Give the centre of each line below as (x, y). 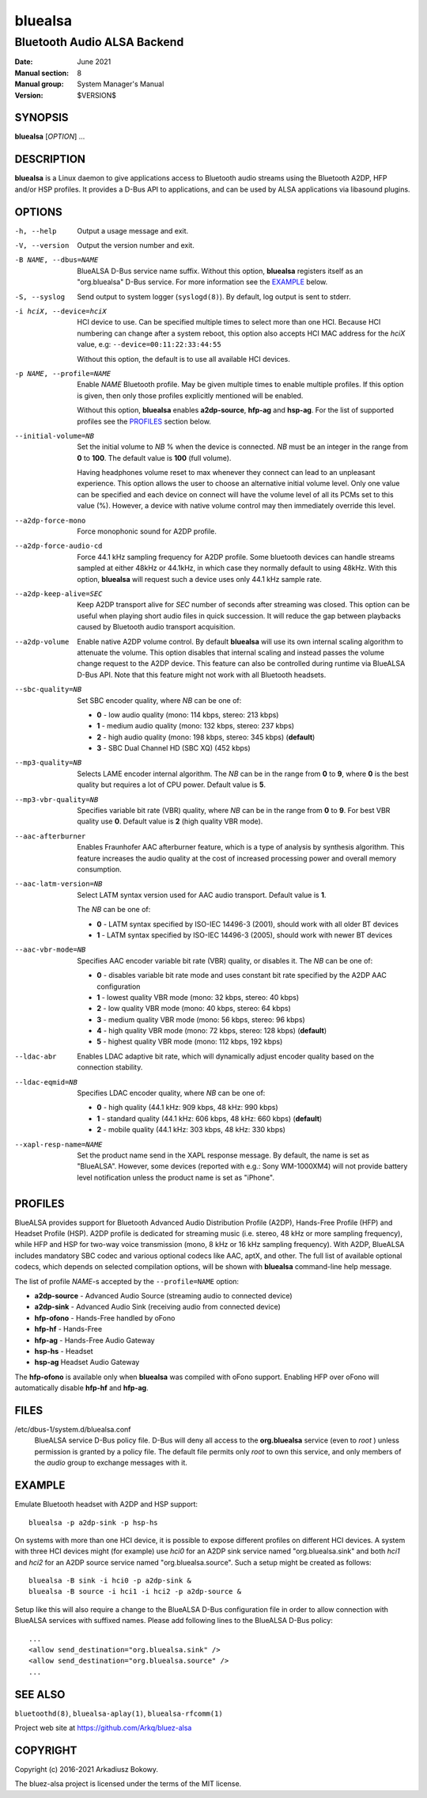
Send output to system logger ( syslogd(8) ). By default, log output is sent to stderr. (214, 296)
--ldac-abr (36, 1056)
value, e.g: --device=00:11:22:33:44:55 (149, 344)
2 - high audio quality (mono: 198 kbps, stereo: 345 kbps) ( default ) (206, 737)
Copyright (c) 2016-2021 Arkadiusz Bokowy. (86, 1769)
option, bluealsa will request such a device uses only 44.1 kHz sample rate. (199, 579)
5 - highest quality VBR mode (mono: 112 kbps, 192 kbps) (190, 1042)
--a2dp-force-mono (50, 520)
